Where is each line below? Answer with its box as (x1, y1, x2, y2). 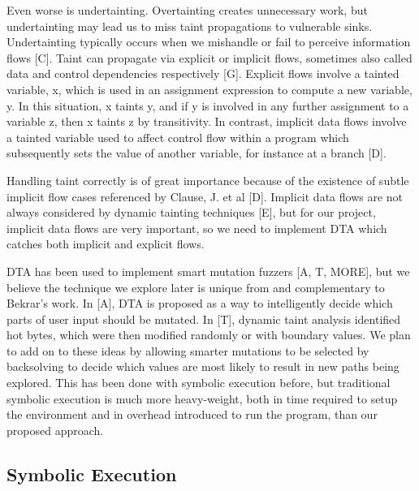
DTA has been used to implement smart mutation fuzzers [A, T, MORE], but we (6, 262, 410, 279)
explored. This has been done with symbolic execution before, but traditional (6, 374, 391, 391)
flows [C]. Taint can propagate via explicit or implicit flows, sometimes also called (6, 49, 413, 66)
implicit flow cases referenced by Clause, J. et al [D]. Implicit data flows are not (6, 187, 404, 205)
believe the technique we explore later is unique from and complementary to (6, 278, 385, 295)
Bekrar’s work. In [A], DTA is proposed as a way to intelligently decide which (6, 295, 393, 312)
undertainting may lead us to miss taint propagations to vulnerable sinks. (6, 17, 373, 34)
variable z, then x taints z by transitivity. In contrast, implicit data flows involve (6, 113, 407, 130)
